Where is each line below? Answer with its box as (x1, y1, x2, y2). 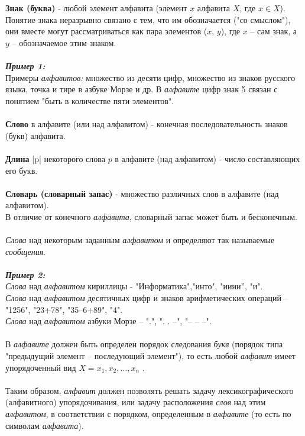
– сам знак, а (250, 25, 297, 37)
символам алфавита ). (5, 419, 84, 431)
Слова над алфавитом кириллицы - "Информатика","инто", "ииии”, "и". (5, 280, 263, 292)
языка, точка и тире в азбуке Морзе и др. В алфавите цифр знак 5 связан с (5, 83, 278, 95)
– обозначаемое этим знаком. (12, 36, 116, 49)
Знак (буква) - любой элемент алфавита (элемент (5, 2, 187, 14)
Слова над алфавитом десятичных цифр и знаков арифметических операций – (5, 292, 288, 304)
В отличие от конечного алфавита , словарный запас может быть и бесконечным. (5, 210, 297, 222)
